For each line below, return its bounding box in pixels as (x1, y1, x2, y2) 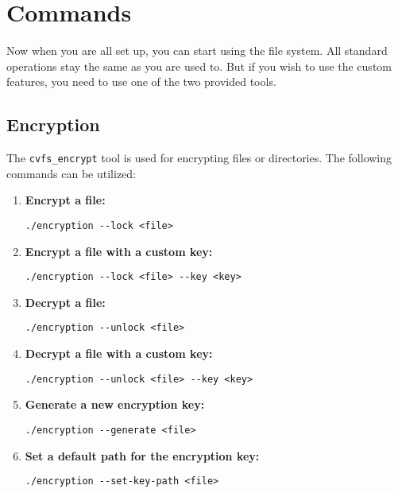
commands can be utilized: (6, 165, 137, 181)
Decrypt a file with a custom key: (25, 345, 213, 362)
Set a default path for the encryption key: (25, 447, 260, 464)
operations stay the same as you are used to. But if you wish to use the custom (6, 57, 392, 74)
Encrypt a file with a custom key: (25, 243, 213, 259)
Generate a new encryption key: (25, 396, 205, 413)
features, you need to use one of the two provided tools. (6, 73, 276, 90)
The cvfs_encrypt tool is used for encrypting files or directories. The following (6, 149, 392, 166)
